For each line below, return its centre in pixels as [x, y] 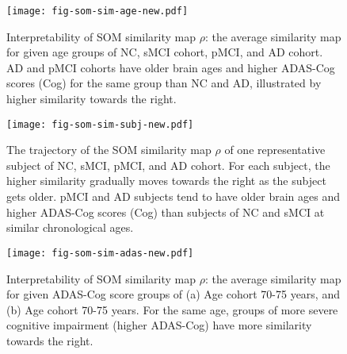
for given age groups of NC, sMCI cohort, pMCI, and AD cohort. [165, 52]
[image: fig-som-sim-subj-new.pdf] [100, 124]
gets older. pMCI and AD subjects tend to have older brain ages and [173, 196]
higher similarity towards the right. [92, 99]
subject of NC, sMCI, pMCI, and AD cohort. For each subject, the [168, 165]
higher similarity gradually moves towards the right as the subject [166, 181]
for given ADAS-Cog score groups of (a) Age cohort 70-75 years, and [173, 294]
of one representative [275, 150]
